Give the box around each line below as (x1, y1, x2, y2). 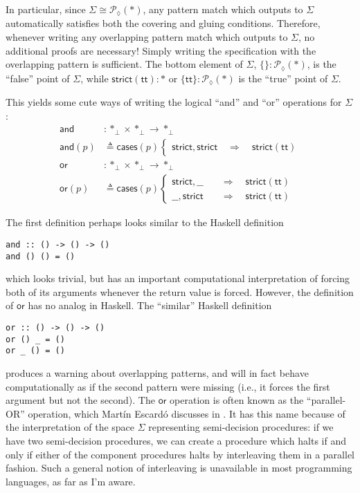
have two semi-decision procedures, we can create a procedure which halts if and (6, 433, 346, 447)
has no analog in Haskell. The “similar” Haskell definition (28, 298, 272, 313)
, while (80, 71, 109, 85)
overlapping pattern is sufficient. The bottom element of (6, 57, 243, 71)
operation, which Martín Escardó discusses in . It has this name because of (28, 406, 345, 420)
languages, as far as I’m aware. (6, 474, 136, 488)
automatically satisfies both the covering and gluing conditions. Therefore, (6, 16, 321, 30)
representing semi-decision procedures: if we (148, 420, 334, 434)
